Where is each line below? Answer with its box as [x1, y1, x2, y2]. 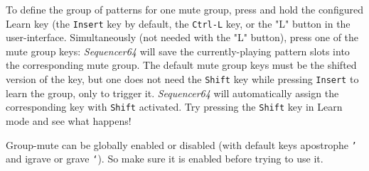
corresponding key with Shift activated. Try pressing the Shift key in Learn [6, 99, 343, 114]
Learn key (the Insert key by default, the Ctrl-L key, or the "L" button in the [6, 16, 351, 31]
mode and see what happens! [6, 113, 132, 128]
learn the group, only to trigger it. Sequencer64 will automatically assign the [6, 85, 339, 100]
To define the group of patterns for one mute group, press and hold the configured [6, 2, 363, 16]
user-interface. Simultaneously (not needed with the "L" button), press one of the [6, 30, 359, 45]
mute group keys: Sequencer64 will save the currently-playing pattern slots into [6, 43, 350, 58]
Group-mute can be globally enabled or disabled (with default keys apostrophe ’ [6, 137, 357, 152]
